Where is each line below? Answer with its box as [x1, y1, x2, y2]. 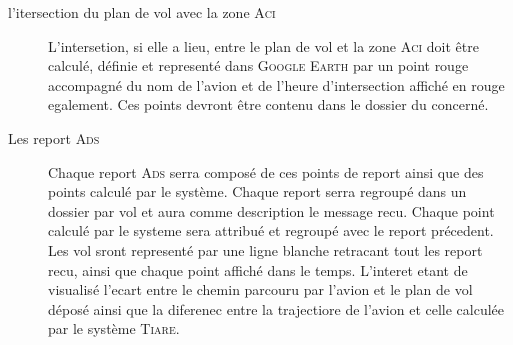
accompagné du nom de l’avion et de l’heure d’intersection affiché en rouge [48, 74, 505, 95]
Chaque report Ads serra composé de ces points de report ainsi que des [48, 161, 484, 182]
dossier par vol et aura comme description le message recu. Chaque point [48, 200, 495, 221]
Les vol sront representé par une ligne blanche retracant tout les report [48, 239, 483, 260]
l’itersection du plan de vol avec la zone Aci [8, 2, 276, 22]
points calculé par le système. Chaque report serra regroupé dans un [48, 181, 467, 202]
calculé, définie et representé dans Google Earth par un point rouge [48, 55, 469, 76]
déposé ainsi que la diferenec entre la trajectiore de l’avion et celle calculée [48, 298, 505, 319]
